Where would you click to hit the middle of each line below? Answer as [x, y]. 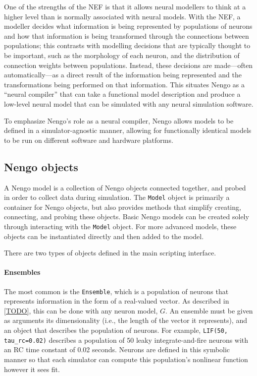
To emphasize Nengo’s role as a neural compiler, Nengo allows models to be [119, 120]
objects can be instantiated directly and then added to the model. [104, 236]
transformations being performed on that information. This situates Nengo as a [125, 84]
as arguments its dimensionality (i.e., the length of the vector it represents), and [126, 320]
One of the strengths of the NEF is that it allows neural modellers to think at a [125, 6]
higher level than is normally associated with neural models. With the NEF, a [122, 16]
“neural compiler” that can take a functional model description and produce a [122, 94]
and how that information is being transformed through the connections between [127, 35]
